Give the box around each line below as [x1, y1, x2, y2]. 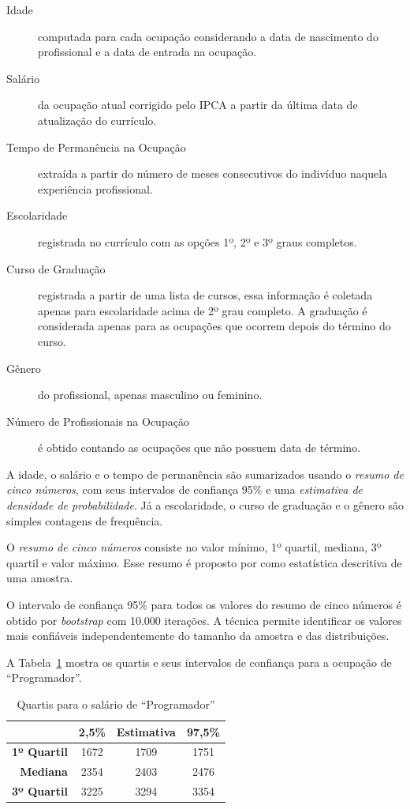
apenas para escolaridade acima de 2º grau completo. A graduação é [38, 302, 367, 318]
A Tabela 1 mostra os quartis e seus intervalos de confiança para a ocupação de [6, 653, 392, 670]
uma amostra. [6, 570, 73, 586]
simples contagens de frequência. [6, 512, 163, 529]
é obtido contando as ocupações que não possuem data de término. [38, 439, 361, 456]
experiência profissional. [38, 180, 153, 197]
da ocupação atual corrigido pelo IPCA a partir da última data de [38, 96, 358, 113]
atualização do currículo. [38, 111, 157, 128]
